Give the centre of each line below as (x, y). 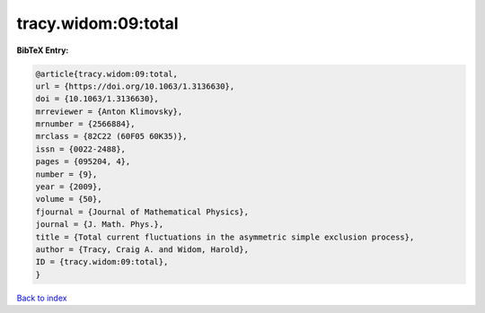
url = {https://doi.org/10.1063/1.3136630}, (135, 86)
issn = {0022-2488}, (80, 149)
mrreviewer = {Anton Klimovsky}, (109, 111)
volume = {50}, (69, 199)
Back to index (42, 298)
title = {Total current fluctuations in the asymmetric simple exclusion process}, (225, 237)
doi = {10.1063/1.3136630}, (97, 99)
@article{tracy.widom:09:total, (107, 74)
